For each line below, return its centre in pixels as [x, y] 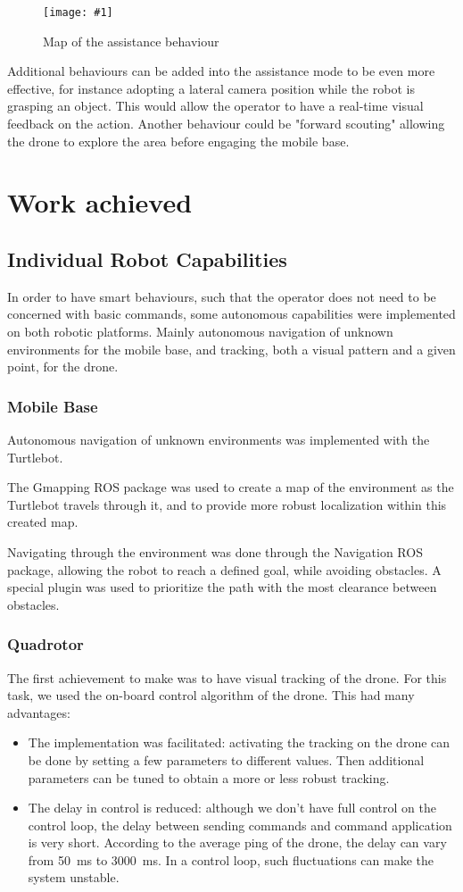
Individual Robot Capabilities [147, 258]
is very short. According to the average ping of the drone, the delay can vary [237, 842]
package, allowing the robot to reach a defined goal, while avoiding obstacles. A [224, 569]
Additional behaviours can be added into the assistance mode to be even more [221, 71]
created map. [43, 522]
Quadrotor [45, 644]
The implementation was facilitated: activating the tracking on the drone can [239, 742]
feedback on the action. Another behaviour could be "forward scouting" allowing [226, 124]
